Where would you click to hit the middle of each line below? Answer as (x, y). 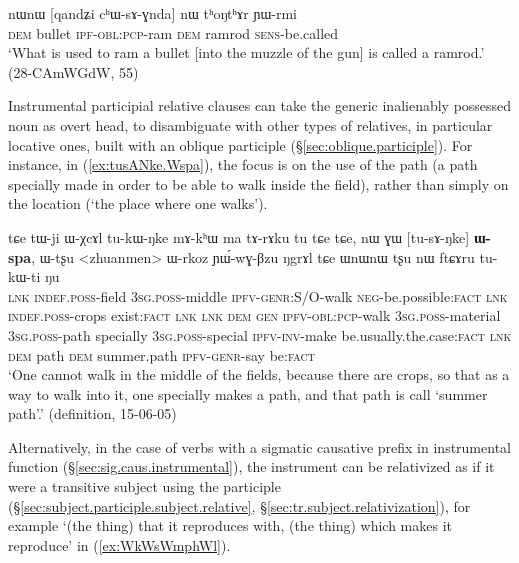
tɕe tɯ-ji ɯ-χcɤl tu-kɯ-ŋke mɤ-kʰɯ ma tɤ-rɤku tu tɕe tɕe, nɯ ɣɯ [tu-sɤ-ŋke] (239, 236)
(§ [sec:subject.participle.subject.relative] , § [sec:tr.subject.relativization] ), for (239, 505)
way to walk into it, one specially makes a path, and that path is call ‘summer (248, 393)
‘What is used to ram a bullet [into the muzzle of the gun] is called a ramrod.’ (246, 52)
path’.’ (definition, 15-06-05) (92, 413)
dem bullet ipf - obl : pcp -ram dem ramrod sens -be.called (173, 32)
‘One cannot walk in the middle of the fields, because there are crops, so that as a (259, 374)
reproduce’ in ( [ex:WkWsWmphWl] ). (119, 544)
